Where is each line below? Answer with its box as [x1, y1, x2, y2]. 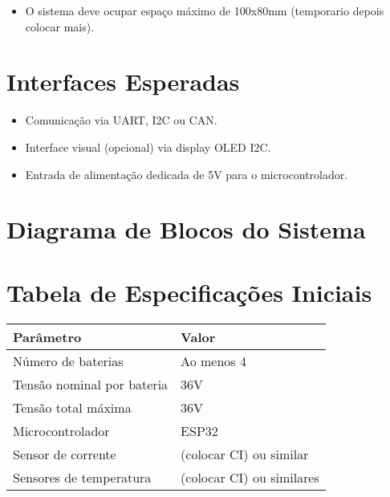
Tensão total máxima [13, 397, 132, 417]
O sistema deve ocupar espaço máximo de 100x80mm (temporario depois [25, 2, 384, 18]
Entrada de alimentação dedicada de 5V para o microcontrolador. [25, 165, 348, 182]
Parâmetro [13, 327, 82, 346]
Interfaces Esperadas [6, 65, 240, 98]
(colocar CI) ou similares [181, 467, 319, 487]
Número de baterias [13, 351, 124, 370]
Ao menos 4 [181, 351, 246, 370]
